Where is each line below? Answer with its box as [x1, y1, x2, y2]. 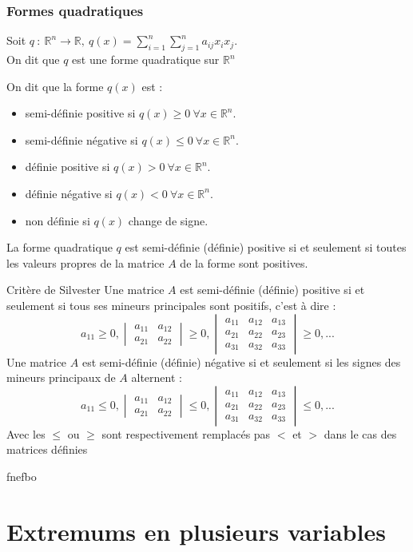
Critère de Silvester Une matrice [6, 281, 165, 298]
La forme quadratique [6, 239, 113, 256]
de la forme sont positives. [180, 254, 308, 271]
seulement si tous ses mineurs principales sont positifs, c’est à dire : [6, 296, 336, 313]
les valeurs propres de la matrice [6, 254, 165, 271]
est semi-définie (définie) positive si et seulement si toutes [125, 239, 407, 256]
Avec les [6, 425, 46, 442]
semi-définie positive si [25, 105, 136, 121]
